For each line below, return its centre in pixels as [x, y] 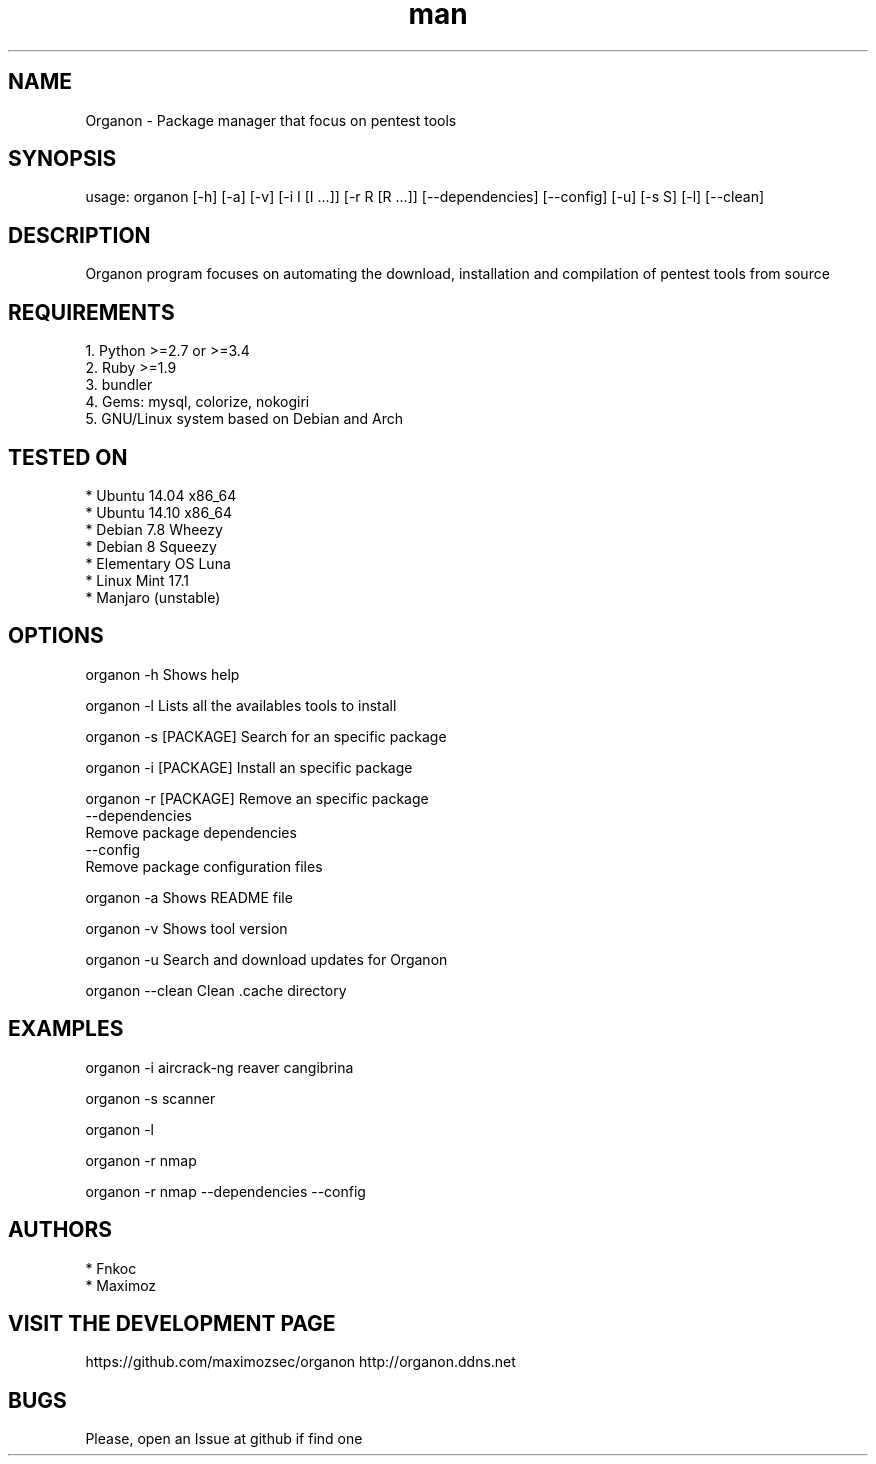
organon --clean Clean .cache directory [216, 990]
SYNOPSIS [62, 159]
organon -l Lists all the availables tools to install [241, 705]
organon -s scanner [150, 1098]
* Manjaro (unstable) [153, 597]
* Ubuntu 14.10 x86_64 [159, 512]
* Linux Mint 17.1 [137, 580]
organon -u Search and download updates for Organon [266, 959]
